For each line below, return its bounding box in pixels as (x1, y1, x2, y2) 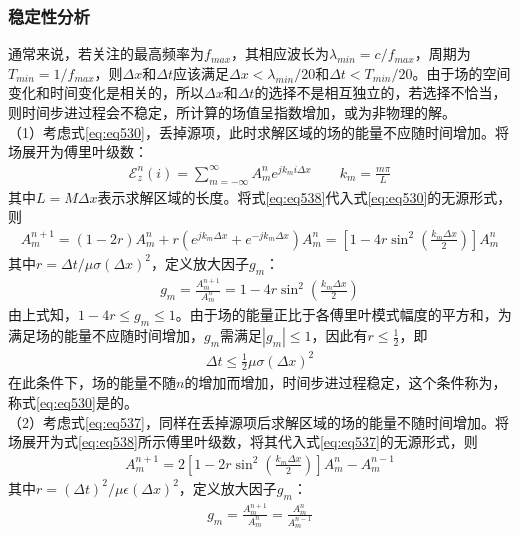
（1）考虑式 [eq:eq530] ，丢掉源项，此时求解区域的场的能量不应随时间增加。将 (8, 121, 509, 142)
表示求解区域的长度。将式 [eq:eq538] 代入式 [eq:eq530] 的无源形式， (97, 186, 512, 207)
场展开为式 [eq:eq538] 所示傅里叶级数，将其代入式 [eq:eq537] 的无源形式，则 (8, 431, 478, 452)
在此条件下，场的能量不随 (8, 372, 176, 393)
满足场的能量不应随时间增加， (8, 325, 204, 346)
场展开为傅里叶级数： (8, 141, 148, 162)
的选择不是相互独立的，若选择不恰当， (254, 82, 507, 103)
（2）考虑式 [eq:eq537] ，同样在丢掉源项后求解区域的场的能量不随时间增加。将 (8, 411, 509, 432)
